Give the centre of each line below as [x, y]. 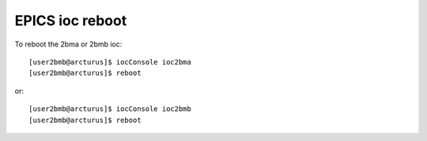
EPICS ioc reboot [71, 20]
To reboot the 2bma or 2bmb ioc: [68, 44]
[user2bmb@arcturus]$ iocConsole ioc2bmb [110, 109]
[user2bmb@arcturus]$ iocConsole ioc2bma [110, 62]
